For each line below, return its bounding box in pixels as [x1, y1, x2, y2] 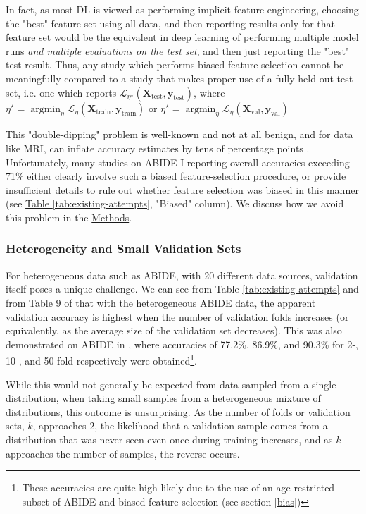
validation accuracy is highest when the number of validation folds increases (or [6, 309, 349, 324]
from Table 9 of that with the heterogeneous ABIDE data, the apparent [6, 295, 316, 310]
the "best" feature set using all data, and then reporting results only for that [6, 16, 336, 30]
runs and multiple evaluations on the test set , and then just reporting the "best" [6, 43, 350, 58]
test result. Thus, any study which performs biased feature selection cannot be [6, 57, 344, 72]
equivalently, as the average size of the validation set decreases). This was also [6, 323, 342, 338]
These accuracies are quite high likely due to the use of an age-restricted [22, 480, 335, 495]
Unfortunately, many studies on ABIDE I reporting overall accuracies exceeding [6, 154, 350, 169]
